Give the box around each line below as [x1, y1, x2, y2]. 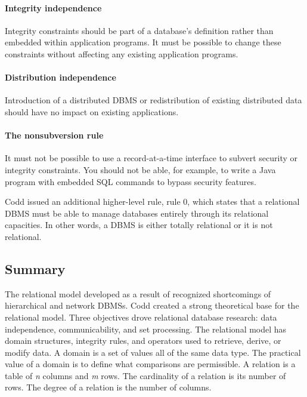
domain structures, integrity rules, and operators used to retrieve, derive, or [5, 334, 281, 347]
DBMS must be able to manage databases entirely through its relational [5, 207, 269, 219]
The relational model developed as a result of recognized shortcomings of [5, 287, 271, 300]
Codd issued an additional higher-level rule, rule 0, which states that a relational [5, 195, 300, 208]
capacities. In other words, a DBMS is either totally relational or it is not [5, 218, 273, 231]
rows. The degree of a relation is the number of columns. [5, 381, 212, 393]
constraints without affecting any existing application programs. [5, 47, 238, 60]
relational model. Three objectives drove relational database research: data [5, 310, 277, 323]
